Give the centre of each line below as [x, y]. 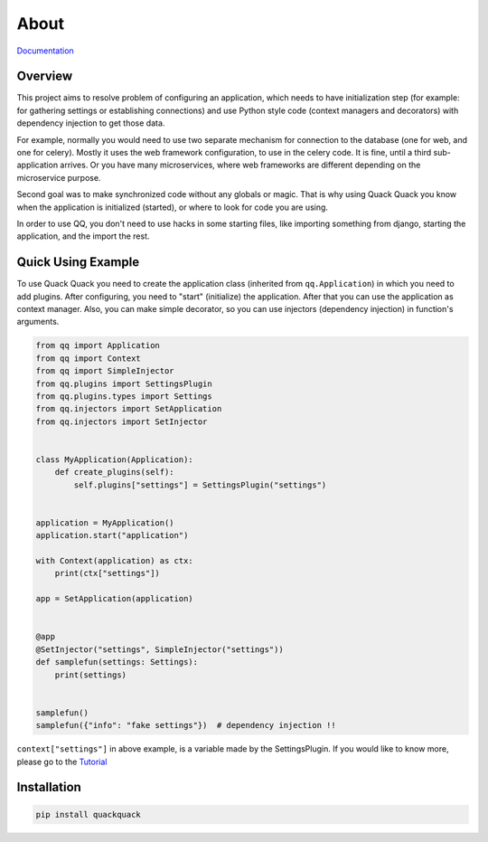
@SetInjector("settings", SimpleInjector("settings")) [160, 649]
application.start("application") [112, 535]
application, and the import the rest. [83, 236]
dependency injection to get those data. [91, 123]
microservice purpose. [59, 177]
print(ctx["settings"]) [107, 573]
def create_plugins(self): [115, 472]
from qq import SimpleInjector [105, 371]
